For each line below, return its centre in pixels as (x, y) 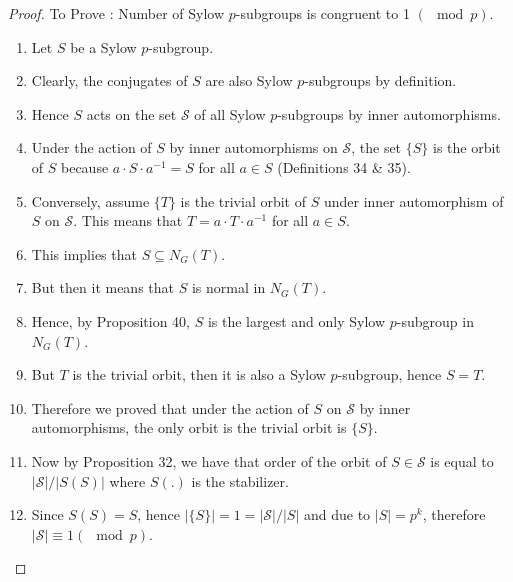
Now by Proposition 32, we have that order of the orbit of (209, 460)
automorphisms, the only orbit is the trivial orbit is (189, 427)
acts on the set (131, 113)
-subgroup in (435, 320)
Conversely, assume (90, 200)
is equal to (462, 460)
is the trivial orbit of (243, 200)
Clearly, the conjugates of (109, 80)
